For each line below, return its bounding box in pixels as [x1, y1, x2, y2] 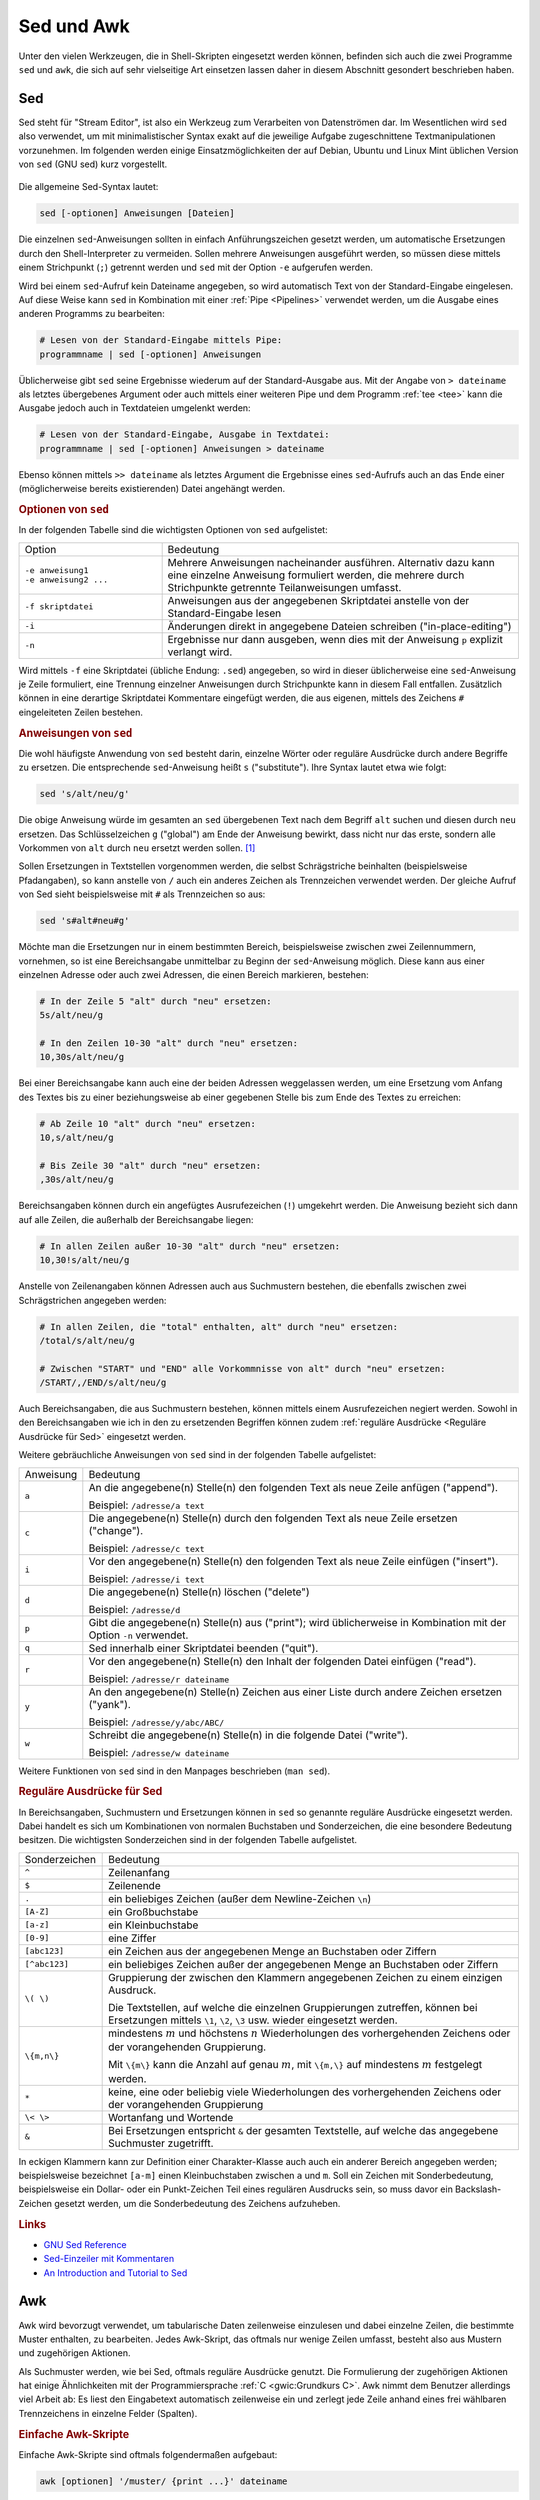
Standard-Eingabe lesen [167, 606, 282, 620]
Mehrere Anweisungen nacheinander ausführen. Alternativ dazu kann [167, 555, 495, 569]
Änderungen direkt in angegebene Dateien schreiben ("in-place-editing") [167, 619, 512, 633]
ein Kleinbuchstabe [108, 1918, 199, 1932]
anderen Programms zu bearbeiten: [18, 308, 165, 320]
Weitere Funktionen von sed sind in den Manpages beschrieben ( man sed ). [18, 1765, 330, 1777]
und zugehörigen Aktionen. [18, 2347, 131, 2359]
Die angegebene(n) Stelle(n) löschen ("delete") [88, 1585, 310, 1599]
